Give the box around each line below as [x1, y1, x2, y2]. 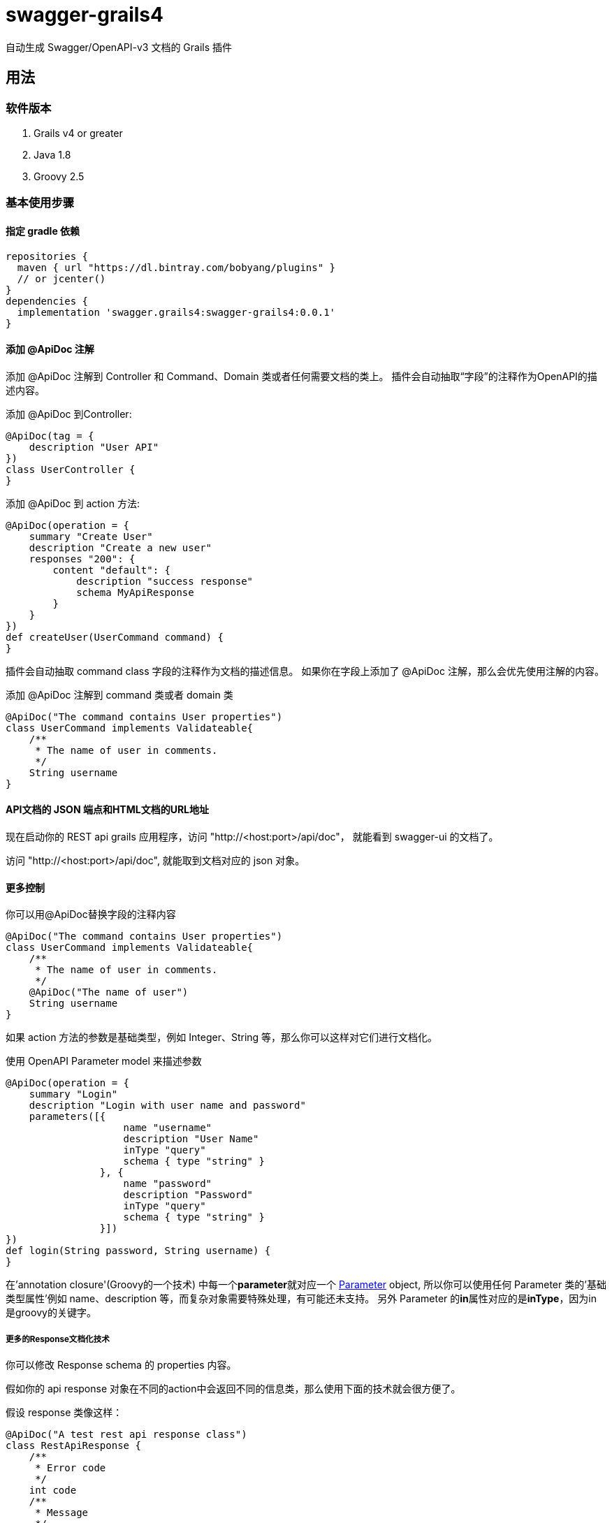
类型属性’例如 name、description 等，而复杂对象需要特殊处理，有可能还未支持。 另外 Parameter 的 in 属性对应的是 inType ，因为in [6, 1292, 597, 1305]
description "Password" [123, 1189, 254, 1201]
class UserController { [6, 463, 136, 475]
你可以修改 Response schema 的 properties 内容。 [6, 1359, 237, 1371]
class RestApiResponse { [6, 1440, 141, 1451]
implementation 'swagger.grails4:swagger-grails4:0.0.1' [17, 306, 336, 318]
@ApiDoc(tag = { [6, 430, 94, 442]
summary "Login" [29, 1088, 118, 1100]
